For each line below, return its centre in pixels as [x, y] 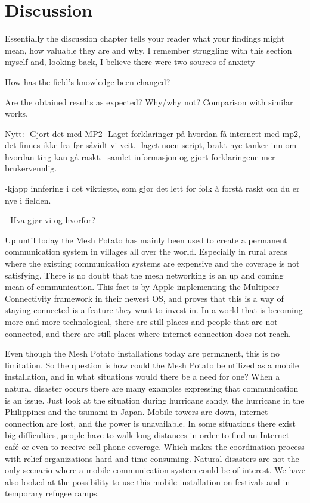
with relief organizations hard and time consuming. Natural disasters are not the [152, 458]
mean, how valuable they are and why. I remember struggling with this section [148, 50]
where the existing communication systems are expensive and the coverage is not [152, 263]
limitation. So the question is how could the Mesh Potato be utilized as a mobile [152, 365]
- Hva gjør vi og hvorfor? [50, 220]
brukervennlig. [31, 168]
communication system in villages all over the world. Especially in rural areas [146, 251]
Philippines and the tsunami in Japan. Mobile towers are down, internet [137, 412]
